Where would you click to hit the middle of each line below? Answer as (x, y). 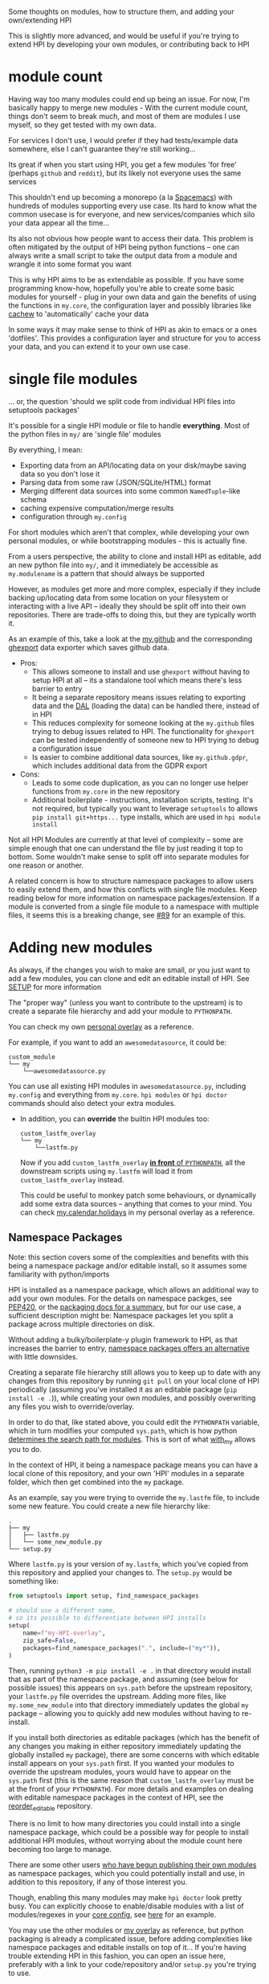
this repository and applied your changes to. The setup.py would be (120, 1573)
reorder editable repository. (51, 1807)
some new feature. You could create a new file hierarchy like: (109, 1506)
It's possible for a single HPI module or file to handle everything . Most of (129, 425)
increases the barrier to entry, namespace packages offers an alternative (129, 1348)
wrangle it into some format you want (70, 264)
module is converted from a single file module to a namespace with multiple (134, 906)
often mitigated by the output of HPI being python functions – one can (124, 247)
